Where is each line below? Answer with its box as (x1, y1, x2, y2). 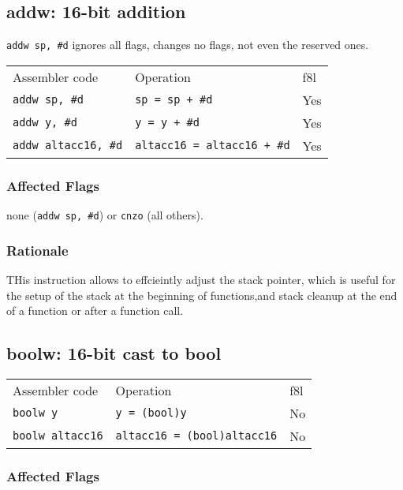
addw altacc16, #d (13, 139, 123, 152)
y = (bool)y (115, 406, 187, 420)
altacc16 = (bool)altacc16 (115, 429, 278, 443)
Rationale (6, 240, 69, 260)
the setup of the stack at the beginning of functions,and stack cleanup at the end (6, 286, 397, 303)
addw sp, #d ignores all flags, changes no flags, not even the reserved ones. (6, 36, 369, 53)
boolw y (13, 406, 58, 420)
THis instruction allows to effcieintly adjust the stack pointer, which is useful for (6, 271, 396, 287)
